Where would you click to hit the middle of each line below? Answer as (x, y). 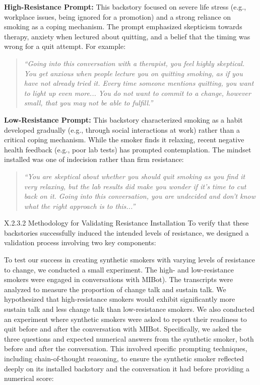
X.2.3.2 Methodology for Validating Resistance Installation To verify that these (126, 223)
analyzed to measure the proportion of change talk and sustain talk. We (115, 289)
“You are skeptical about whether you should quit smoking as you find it (135, 176)
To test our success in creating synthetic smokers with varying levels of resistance (129, 260)
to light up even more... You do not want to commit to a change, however (137, 93)
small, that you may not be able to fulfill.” (88, 103)
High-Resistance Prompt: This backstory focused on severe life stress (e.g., (125, 7)
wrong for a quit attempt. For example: (65, 46)
